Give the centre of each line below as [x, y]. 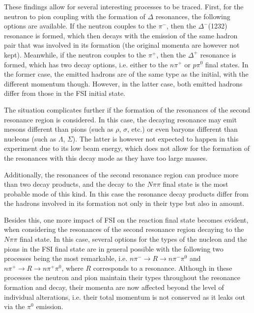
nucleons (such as [30, 138]
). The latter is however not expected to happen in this [155, 138]
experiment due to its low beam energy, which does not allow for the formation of [127, 148]
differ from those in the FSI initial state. [65, 93]
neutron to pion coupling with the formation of [75, 16]
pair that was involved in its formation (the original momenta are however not [122, 45]
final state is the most [196, 184]
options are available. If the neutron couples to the [80, 26]
